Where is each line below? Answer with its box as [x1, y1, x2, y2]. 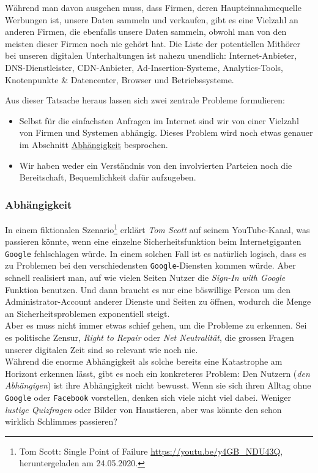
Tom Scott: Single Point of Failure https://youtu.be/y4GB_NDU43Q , [19, 444, 283, 457]
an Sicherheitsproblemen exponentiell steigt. [5, 307, 170, 319]
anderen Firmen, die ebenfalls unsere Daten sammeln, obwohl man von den [5, 25, 287, 38]
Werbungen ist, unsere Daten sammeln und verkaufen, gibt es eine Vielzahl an [5, 13, 298, 26]
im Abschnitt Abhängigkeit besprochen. [19, 138, 168, 151]
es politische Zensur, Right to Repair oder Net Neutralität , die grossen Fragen [5, 331, 294, 344]
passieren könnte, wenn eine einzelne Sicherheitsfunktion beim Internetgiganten [5, 235, 301, 248]
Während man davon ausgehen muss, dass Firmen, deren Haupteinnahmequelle [5, 1, 301, 13]
